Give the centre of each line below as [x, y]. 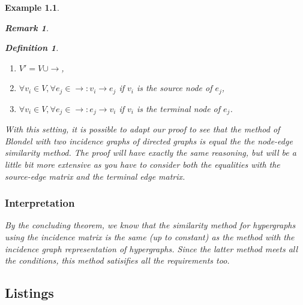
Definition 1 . [32, 48]
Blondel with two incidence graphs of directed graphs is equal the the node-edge [149, 141]
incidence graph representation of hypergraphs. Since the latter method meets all [151, 248]
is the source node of [175, 88]
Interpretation [40, 203]
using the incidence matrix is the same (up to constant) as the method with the [150, 237]
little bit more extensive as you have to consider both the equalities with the [142, 164]
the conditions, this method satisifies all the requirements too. [117, 260]
